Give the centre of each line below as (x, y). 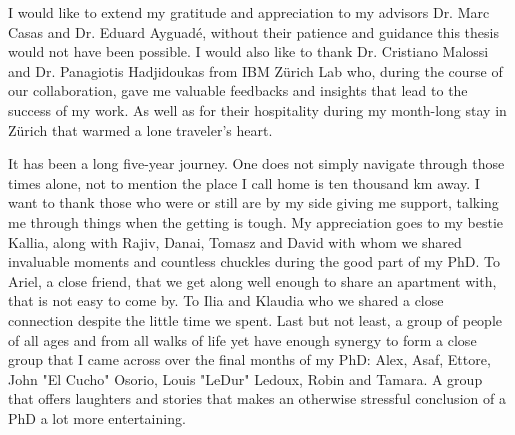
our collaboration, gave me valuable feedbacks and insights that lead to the (238, 90)
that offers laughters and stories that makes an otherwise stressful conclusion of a (257, 398)
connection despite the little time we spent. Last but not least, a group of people (255, 319)
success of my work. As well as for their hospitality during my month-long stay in (257, 109)
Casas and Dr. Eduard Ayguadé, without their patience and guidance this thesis (253, 31)
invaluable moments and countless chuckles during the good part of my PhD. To (254, 261)
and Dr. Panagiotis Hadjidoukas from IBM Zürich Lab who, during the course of (255, 70)
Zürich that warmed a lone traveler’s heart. (140, 129)
